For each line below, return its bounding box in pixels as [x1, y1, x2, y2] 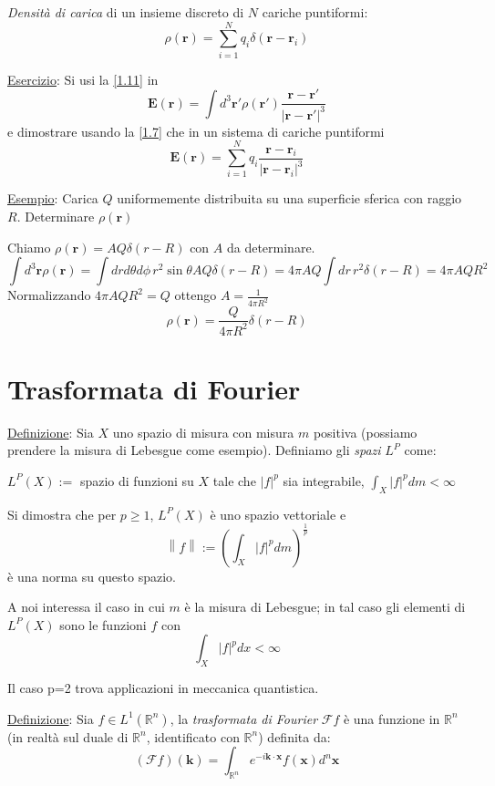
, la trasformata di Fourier [170, 708, 318, 728]
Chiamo [7, 237, 51, 256]
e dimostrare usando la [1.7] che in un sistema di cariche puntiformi [7, 121, 385, 140]
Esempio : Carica [7, 189, 98, 208]
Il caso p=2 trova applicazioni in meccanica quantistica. [7, 678, 319, 698]
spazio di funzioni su [79, 471, 194, 490]
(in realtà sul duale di [7, 727, 129, 746]
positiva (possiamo [313, 422, 418, 441]
